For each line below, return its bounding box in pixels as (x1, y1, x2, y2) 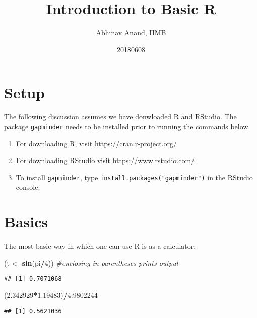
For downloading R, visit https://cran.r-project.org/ (16, 138, 177, 148)
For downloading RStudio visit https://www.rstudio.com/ (16, 155, 195, 166)
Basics (4, 211, 48, 232)
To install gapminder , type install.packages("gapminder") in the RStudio (16, 172, 253, 182)
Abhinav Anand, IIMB (96, 27, 166, 38)
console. (16, 182, 40, 192)
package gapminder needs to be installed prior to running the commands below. (4, 121, 250, 131)
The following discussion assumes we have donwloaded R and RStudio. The (4, 111, 237, 122)
